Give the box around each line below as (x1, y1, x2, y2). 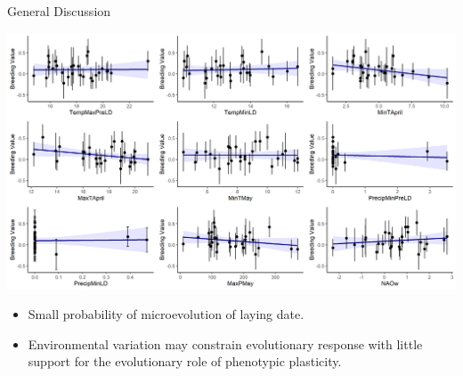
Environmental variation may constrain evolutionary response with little (28, 334, 423, 353)
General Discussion (7, 2, 111, 20)
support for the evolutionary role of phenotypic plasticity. (28, 352, 342, 371)
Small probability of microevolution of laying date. (28, 305, 305, 323)
